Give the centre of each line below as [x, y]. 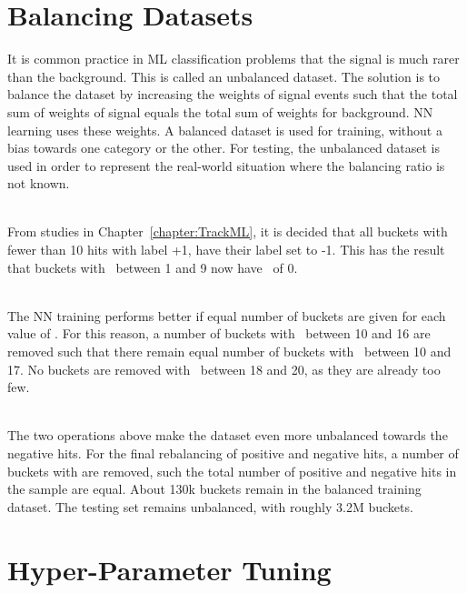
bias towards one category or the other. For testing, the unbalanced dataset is [224, 148]
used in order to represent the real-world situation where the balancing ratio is [226, 165]
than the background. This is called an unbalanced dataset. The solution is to [224, 76]
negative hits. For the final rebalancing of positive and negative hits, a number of [233, 453]
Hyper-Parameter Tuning [169, 569]
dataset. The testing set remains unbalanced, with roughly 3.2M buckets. [210, 506]
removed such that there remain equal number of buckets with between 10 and [229, 352]
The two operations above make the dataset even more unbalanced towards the [228, 435]
